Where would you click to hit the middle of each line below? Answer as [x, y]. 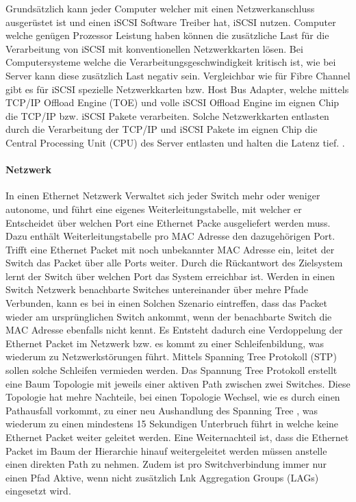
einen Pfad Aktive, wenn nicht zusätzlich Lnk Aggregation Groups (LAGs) [162, 477]
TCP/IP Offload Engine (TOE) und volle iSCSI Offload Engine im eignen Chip [173, 102]
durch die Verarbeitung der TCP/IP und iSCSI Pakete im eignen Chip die [162, 129]
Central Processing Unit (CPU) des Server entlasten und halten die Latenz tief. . [175, 142]
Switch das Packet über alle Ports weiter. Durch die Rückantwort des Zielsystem [174, 263]
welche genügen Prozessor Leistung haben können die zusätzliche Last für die [167, 35]
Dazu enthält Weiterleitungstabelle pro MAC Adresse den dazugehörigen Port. [170, 236]
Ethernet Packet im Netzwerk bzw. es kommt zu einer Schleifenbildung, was [165, 343]
